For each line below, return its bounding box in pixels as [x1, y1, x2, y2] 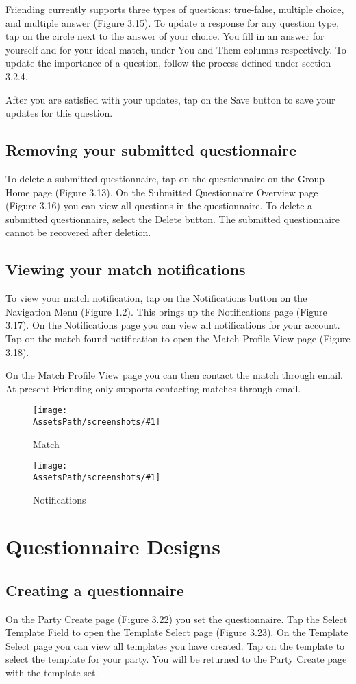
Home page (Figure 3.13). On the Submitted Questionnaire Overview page [5, 185, 318, 199]
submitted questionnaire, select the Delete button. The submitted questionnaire [5, 211, 340, 226]
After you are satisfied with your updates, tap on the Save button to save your [5, 92, 335, 106]
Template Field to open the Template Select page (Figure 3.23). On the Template [5, 625, 348, 639]
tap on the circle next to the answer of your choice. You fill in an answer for [5, 29, 325, 43]
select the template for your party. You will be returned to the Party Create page [5, 652, 347, 666]
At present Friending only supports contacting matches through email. [5, 381, 301, 395]
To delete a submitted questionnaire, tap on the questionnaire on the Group [5, 171, 325, 185]
